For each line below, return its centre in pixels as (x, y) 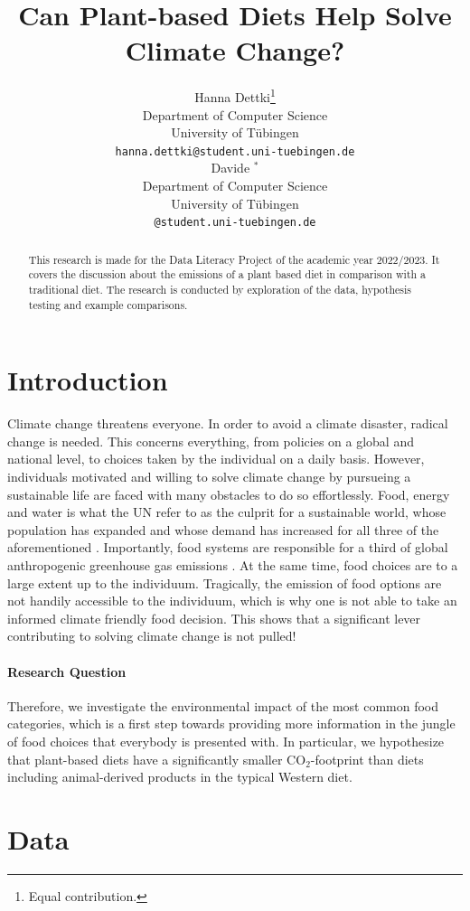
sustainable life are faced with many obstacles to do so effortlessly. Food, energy (229, 494)
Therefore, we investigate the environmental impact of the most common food (223, 705)
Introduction (88, 380)
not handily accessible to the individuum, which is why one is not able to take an (232, 601)
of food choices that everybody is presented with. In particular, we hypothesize (226, 741)
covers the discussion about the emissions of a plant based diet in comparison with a (227, 274)
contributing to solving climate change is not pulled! (152, 636)
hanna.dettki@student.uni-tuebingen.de (235, 151)
